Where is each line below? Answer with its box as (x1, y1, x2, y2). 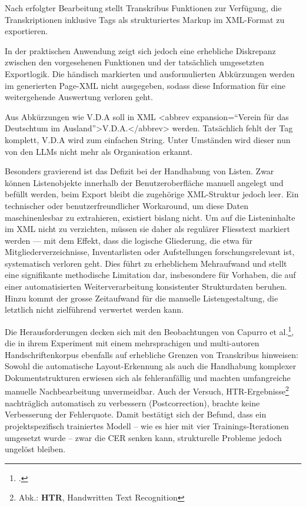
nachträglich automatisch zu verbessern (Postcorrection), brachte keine (5, 396, 260, 409)
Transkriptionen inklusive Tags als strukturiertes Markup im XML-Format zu (5, 13, 285, 25)
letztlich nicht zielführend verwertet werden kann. (5, 303, 184, 316)
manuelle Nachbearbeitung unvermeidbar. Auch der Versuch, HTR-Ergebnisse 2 (5, 383, 289, 397)
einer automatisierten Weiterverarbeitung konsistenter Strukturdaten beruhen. (5, 280, 287, 293)
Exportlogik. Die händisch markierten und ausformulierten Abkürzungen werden (5, 67, 295, 79)
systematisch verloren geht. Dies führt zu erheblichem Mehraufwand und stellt (5, 257, 287, 269)
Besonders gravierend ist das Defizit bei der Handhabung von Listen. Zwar (5, 165, 274, 177)
